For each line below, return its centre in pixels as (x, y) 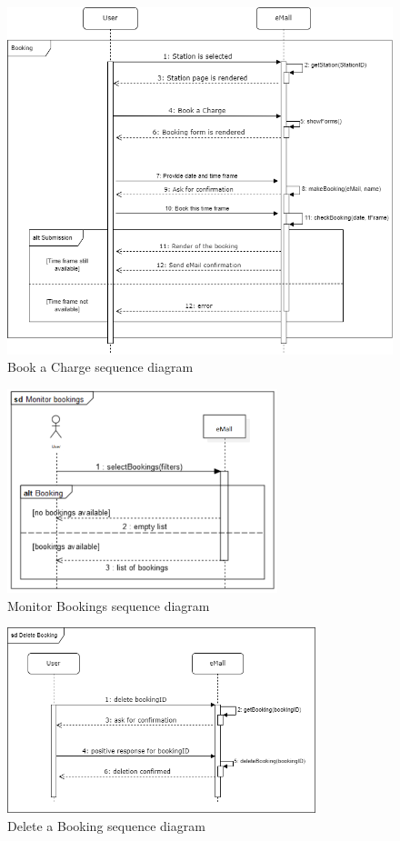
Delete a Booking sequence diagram (106, 825)
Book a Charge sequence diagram (100, 367)
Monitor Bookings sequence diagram (109, 605)
